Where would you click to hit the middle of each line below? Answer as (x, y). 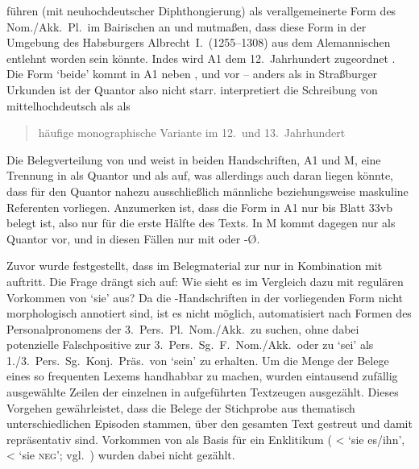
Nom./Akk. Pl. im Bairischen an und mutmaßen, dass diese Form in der (187, 26)
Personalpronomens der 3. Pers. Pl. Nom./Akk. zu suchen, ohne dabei (183, 328)
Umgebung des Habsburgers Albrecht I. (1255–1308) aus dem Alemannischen (199, 42)
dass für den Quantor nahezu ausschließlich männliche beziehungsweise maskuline (207, 191)
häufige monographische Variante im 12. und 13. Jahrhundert (192, 133)
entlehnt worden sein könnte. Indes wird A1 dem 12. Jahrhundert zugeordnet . (201, 58)
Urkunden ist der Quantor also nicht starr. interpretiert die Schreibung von (192, 89)
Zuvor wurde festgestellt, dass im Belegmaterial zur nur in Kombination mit (195, 266)
